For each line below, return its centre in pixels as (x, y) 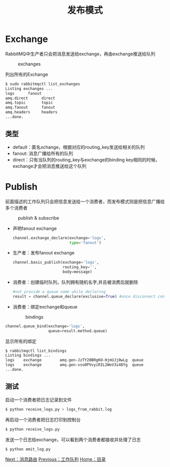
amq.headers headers (31, 112)
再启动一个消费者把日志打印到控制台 (43, 419)
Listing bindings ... (28, 355)
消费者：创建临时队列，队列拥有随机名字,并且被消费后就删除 (75, 282)
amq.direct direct (30, 98)
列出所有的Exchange (27, 74)
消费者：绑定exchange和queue (45, 307)
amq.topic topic (29, 103)
